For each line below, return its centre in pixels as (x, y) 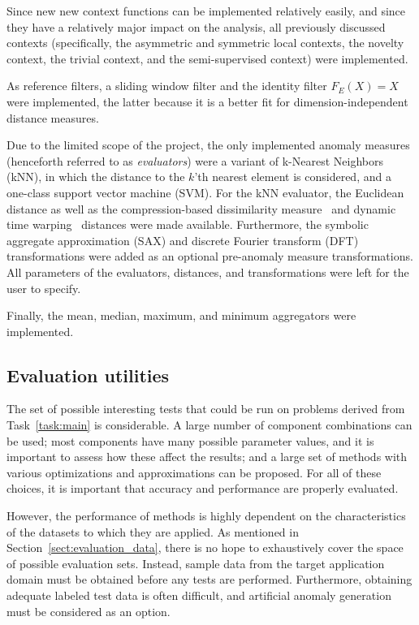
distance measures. (53, 117)
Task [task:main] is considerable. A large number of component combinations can (209, 425)
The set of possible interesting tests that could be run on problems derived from (206, 409)
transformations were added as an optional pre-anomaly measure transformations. (210, 256)
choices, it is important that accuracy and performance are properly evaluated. (203, 488)
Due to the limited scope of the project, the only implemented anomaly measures (208, 145)
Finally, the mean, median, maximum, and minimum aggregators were (181, 315)
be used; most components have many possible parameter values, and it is (190, 440)
